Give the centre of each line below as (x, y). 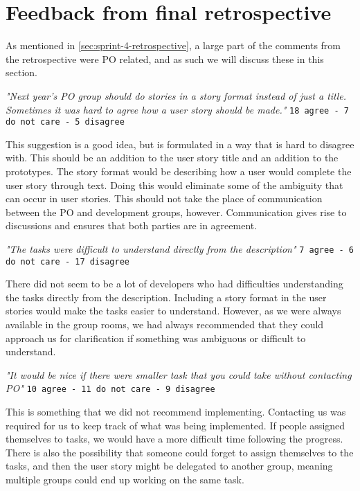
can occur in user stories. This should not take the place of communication (164, 198)
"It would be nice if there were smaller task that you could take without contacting (179, 374)
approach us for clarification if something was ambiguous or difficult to (156, 338)
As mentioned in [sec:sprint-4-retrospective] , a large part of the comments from (173, 45)
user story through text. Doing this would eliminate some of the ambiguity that (174, 185)
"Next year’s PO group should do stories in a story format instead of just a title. (176, 95)
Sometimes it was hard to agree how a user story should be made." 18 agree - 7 (177, 109)
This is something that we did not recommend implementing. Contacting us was (176, 412)
